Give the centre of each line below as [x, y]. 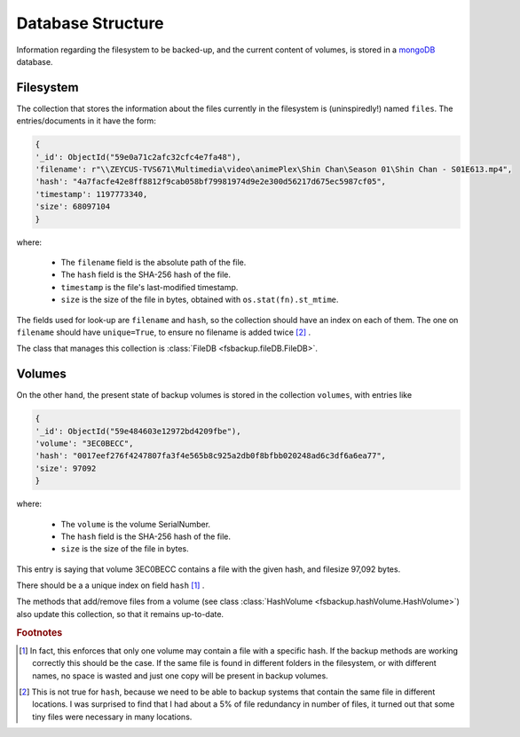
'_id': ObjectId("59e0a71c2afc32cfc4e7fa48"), [138, 157]
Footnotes [39, 632]
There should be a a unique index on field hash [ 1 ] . [110, 585]
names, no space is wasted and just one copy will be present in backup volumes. [180, 676]
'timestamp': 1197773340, [91, 194]
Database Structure [90, 23]
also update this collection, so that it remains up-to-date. [120, 614]
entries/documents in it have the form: [87, 121]
